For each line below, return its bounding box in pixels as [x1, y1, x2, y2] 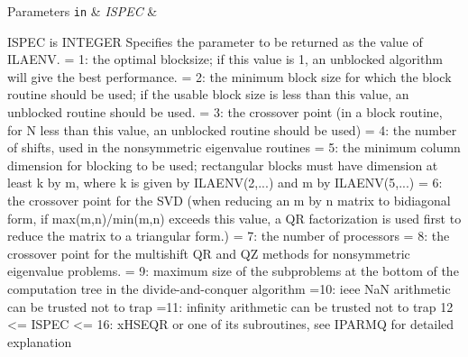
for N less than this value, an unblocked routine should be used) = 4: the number [7, 120, 457, 139]
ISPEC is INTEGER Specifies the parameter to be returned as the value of [7, 32, 423, 50]
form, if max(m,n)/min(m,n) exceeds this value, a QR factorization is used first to [7, 208, 462, 227]
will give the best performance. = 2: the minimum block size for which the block [7, 67, 452, 86]
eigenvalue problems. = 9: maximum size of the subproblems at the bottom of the [7, 261, 459, 280]
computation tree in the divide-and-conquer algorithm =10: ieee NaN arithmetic [7, 279, 451, 297]
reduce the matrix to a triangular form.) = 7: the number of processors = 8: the [7, 226, 450, 245]
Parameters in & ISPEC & [7, 2, 158, 20]
